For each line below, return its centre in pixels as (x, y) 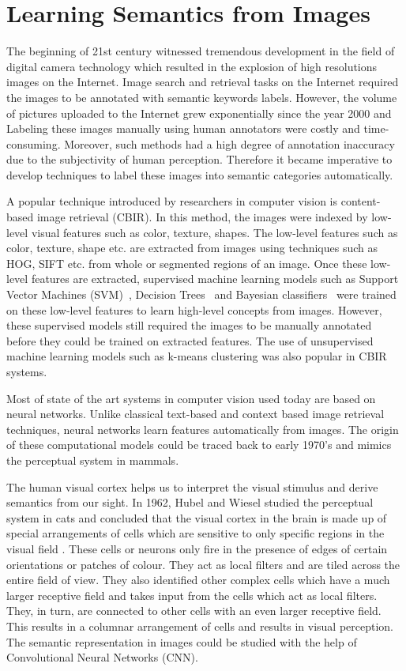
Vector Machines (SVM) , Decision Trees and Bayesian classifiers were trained (201, 294)
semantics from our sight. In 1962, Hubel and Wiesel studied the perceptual (190, 502)
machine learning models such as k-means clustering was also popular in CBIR (197, 356)
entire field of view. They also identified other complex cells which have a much (198, 580)
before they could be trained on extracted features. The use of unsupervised (190, 340)
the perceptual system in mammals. (93, 460)
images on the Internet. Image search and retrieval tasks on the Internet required (203, 82)
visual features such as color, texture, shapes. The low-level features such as (214, 232)
